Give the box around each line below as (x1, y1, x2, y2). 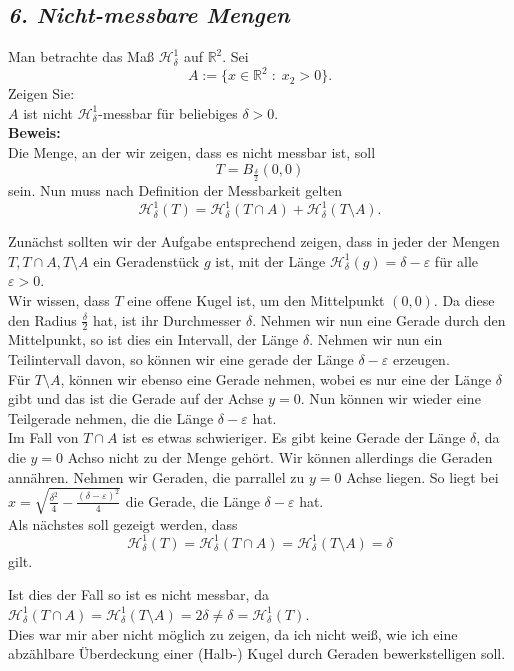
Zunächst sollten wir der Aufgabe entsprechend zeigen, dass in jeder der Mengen (8, 231, 500, 252)
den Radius (8, 309, 77, 330)
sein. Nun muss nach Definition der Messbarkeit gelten (8, 180, 342, 201)
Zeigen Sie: (8, 83, 75, 104)
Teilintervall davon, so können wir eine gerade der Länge (8, 348, 354, 369)
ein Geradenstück (93, 250, 200, 271)
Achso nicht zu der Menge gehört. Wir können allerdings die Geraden (67, 446, 493, 467)
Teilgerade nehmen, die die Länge (8, 407, 214, 428)
